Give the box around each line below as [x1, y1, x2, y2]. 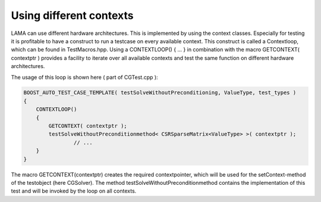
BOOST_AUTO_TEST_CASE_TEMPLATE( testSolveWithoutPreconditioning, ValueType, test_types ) [23, 89, 297, 96]
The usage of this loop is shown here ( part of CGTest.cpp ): [11, 73, 158, 81]
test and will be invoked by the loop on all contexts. [11, 187, 137, 195]
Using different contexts [11, 9, 134, 22]
